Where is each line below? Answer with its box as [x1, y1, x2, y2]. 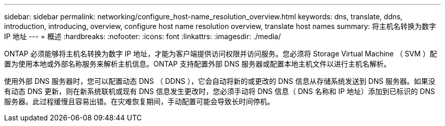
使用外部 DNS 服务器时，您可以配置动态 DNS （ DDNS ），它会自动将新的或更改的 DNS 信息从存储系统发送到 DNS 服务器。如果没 [4, 77, 435, 85]
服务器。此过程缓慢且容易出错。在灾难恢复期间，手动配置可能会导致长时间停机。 [4, 97, 274, 106]
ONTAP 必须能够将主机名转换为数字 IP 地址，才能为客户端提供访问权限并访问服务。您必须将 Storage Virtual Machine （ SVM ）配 [4, 49, 437, 58]
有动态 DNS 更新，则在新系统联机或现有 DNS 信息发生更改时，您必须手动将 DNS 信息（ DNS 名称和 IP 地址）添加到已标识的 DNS [4, 87, 435, 96]
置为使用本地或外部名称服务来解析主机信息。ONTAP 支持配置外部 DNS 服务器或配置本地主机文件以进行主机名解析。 [4, 59, 391, 68]
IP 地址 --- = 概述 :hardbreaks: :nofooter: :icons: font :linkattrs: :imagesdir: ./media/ [4, 32, 281, 41]
